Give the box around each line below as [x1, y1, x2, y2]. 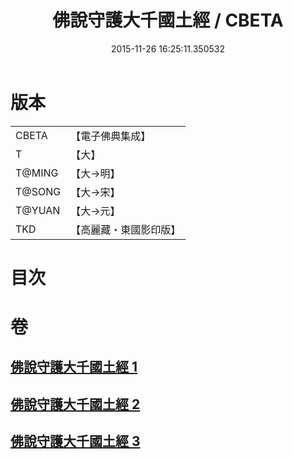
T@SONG [15, 184, 62, 198]
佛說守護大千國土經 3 [10, 433, 141, 450]
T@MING [15, 166, 59, 180]
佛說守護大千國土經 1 [10, 359, 138, 376]
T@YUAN [15, 203, 61, 217]
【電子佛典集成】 [70, 129, 152, 143]
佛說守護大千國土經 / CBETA [52, 9, 284, 32]
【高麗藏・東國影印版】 [70, 222, 182, 236]
